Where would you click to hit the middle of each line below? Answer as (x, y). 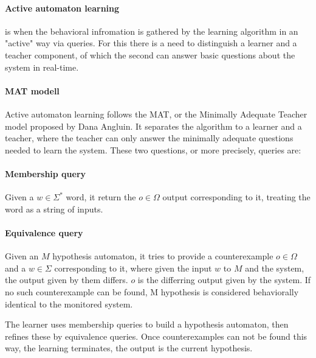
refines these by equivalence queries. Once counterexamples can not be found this (156, 336)
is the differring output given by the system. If (224, 280)
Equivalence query (44, 232)
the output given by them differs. (67, 280)
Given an (22, 256)
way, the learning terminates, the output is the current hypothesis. (129, 348)
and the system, (275, 268)
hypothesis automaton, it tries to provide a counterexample (163, 256)
